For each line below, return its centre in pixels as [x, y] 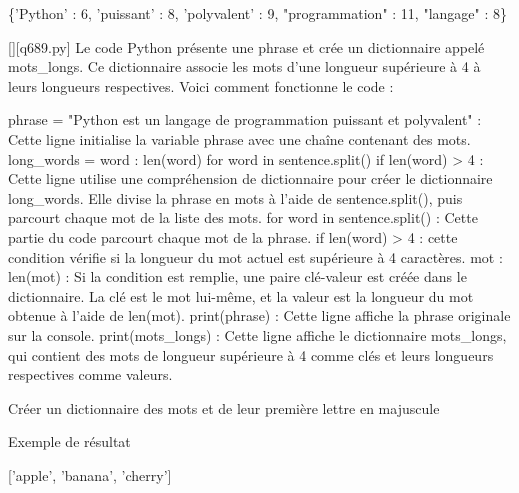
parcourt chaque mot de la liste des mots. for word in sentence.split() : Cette [243, 217]
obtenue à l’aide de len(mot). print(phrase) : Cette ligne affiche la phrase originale [259, 315]
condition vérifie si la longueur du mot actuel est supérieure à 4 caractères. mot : [255, 256]
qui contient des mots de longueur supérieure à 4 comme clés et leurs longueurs [251, 354]
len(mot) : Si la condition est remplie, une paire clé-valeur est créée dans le [237, 276]
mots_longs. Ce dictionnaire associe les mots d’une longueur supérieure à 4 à [244, 66]
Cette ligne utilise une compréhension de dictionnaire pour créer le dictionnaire [250, 178]
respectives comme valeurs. [90, 374]
